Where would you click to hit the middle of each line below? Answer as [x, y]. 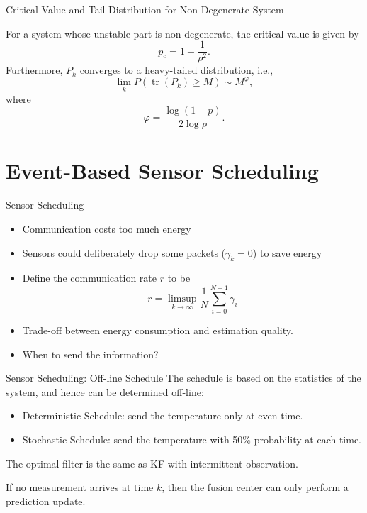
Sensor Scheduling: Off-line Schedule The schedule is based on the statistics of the [183, 378]
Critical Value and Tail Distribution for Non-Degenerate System [145, 9]
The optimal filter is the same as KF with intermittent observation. [152, 463]
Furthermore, [34, 70]
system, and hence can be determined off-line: [105, 391]
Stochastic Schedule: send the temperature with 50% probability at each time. [192, 440]
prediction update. [46, 501]
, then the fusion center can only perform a [255, 487]
